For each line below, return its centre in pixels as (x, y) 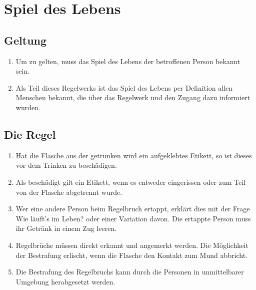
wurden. (28, 107)
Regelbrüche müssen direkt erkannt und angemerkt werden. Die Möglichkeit (132, 245)
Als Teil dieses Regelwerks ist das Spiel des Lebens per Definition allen (124, 87)
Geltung (25, 40)
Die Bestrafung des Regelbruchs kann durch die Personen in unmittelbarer (130, 272)
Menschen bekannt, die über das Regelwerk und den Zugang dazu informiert (133, 97)
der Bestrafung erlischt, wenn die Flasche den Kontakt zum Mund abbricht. (131, 255)
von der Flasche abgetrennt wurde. (69, 192)
